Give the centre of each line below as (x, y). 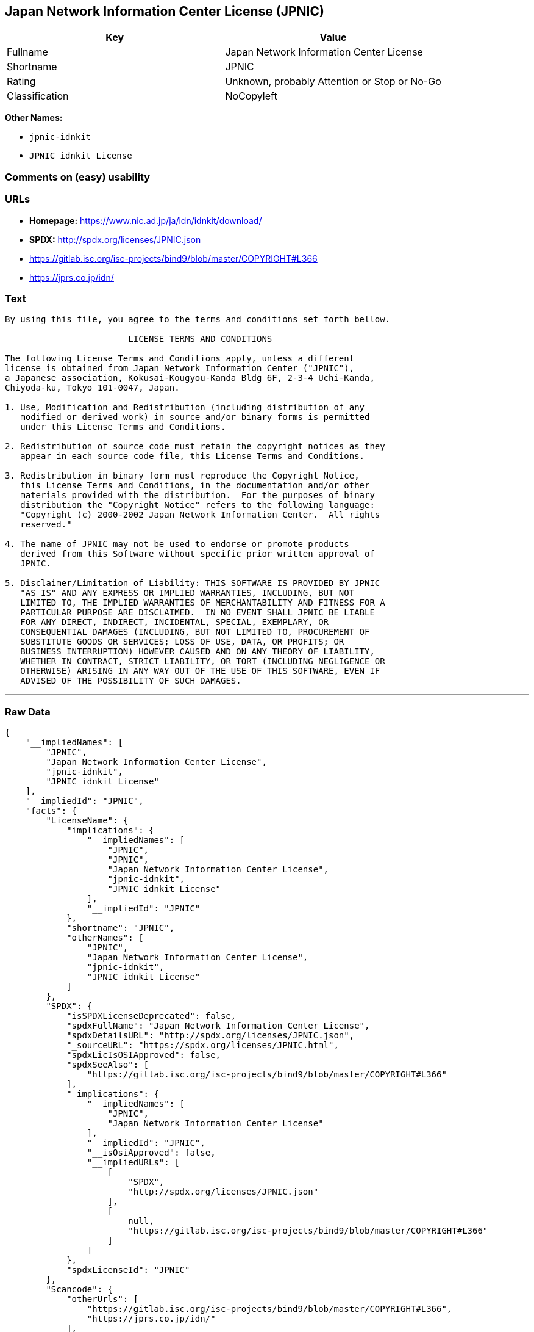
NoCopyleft (251, 96)
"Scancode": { (80, 1290)
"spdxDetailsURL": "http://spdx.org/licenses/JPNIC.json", (211, 1036)
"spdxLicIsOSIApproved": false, (144, 1055)
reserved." (46, 525)
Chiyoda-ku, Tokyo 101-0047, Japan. (92, 388)
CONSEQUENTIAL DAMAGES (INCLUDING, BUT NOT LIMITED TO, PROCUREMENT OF (195, 632)
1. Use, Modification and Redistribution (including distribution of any (185, 407)
